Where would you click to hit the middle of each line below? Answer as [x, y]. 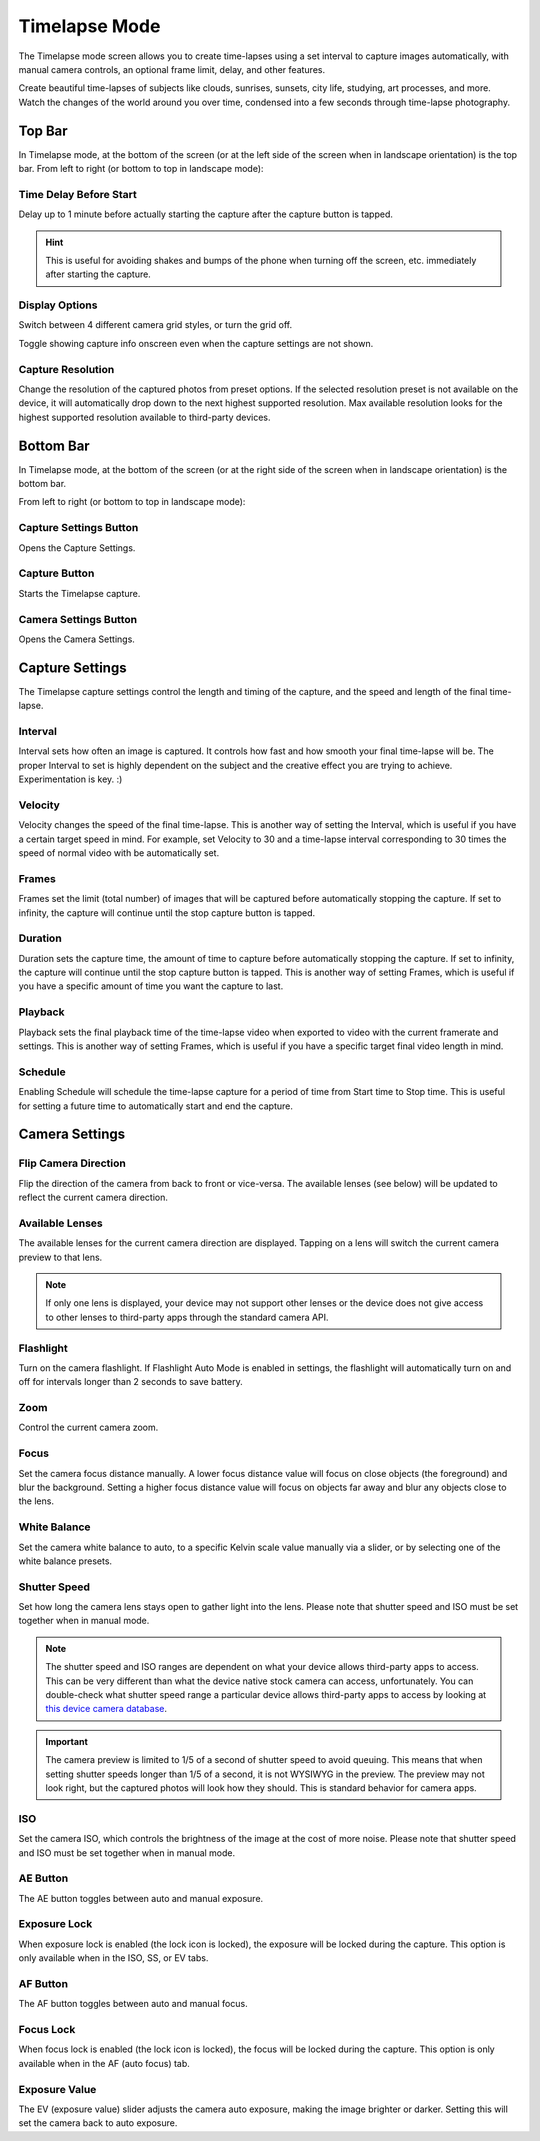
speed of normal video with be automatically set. [119, 853]
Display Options [58, 305]
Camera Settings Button [78, 619]
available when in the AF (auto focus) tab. [104, 2063]
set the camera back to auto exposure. [98, 2123]
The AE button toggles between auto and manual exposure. [141, 1898]
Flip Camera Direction [72, 1163]
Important [67, 1741]
